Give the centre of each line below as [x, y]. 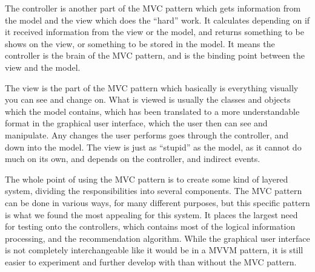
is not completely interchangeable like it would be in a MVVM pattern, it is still [154, 250]
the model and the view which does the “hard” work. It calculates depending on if [157, 20]
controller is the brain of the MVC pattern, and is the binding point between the [155, 55]
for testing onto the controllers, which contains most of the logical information [150, 226]
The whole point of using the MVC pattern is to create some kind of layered [147, 179]
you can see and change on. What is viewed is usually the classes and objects [148, 99]
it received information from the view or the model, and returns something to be [154, 32]
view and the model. [43, 67]
